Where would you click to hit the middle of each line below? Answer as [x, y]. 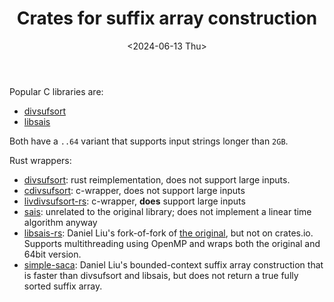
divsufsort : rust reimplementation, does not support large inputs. [157, 179]
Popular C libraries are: [56, 91]
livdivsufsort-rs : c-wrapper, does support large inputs [134, 201]
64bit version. [52, 254]
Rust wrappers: [40, 160]
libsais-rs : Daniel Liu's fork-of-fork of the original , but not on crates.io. [168, 233]
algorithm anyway [60, 222]
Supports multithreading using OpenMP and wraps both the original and [172, 243]
